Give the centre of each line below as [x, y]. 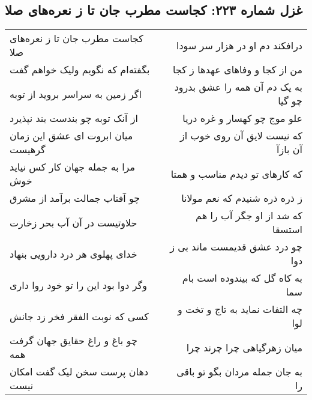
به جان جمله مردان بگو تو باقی [239, 372]
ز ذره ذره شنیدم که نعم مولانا [242, 198]
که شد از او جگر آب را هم [249, 216]
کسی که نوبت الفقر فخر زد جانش [79, 316]
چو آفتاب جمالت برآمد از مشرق [75, 198]
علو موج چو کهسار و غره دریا [242, 118]
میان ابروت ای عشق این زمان [71, 136]
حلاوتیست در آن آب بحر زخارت [73, 222]
